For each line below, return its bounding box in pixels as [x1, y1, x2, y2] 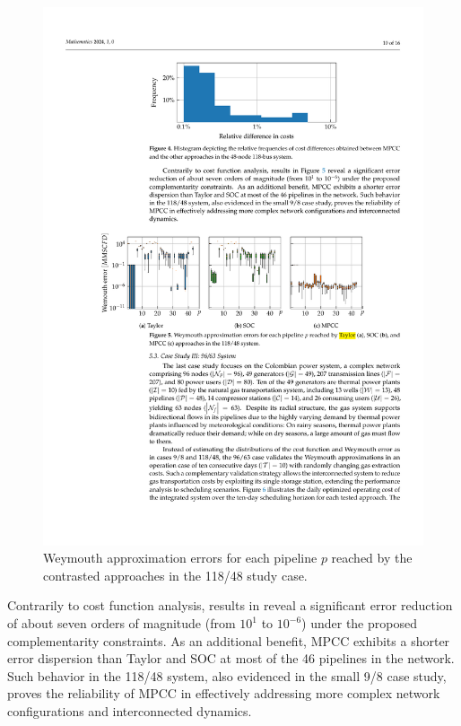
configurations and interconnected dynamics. [7, 702, 252, 721]
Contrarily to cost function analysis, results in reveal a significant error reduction [7, 596, 453, 615]
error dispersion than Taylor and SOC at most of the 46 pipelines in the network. [7, 649, 455, 668]
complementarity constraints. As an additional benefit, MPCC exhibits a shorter [7, 631, 450, 650]
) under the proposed [301, 614, 417, 633]
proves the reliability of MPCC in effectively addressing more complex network [7, 684, 440, 703]
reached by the [331, 548, 413, 567]
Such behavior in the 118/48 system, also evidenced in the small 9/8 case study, [7, 666, 447, 685]
